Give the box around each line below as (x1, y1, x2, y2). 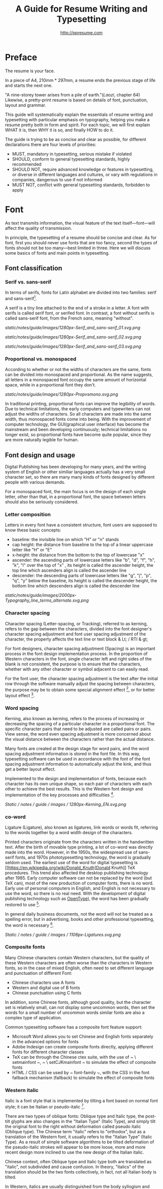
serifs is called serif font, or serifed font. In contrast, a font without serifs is (5, 310, 154, 316)
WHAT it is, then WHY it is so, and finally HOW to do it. (5, 127, 114, 133)
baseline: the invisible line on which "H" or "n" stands (12, 537, 119, 543)
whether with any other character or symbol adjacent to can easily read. (5, 666, 149, 672)
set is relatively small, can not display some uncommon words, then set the (5, 1004, 155, 1010)
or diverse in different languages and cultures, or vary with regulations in (12, 171, 158, 177)
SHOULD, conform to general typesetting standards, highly (12, 156, 130, 162)
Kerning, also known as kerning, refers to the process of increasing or (5, 716, 145, 722)
